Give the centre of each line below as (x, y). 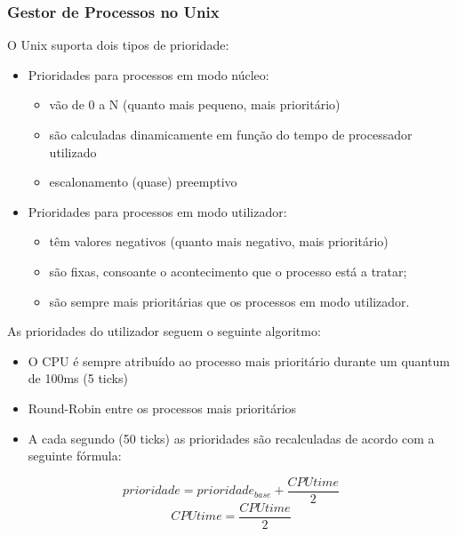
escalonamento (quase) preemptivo (143, 182)
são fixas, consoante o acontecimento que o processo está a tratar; (228, 271)
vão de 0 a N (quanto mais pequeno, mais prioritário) (195, 104)
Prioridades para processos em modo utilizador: (157, 211)
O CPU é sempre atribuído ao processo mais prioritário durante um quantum (239, 360)
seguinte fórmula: (75, 456)
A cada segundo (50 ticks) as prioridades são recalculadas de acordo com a (231, 438)
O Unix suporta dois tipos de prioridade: (118, 45)
